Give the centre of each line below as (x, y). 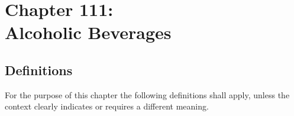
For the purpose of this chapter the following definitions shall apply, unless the (147, 94)
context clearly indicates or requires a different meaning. (107, 106)
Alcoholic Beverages (88, 32)
